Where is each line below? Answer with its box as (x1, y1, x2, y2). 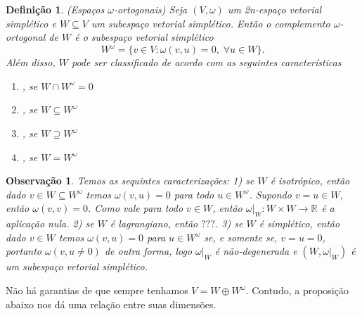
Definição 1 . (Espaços (6, 2, 105, 16)
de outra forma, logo (104, 244, 193, 258)
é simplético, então (259, 216, 340, 231)
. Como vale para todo (87, 201, 183, 215)
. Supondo (249, 187, 292, 201)
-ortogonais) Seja (113, 2, 188, 16)
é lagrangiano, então (110, 216, 198, 231)
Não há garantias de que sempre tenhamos (6, 283, 188, 298)
